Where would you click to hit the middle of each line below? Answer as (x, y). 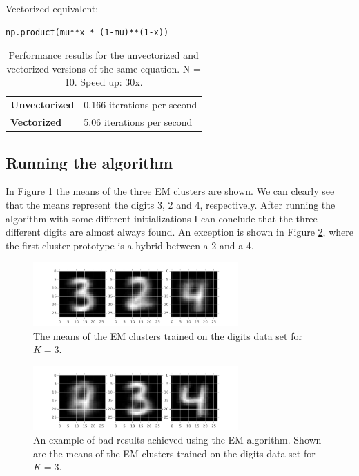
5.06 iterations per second (138, 122)
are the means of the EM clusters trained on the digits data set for (174, 453)
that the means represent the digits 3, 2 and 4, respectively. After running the (171, 204)
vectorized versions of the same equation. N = (104, 68)
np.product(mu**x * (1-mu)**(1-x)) (87, 32)
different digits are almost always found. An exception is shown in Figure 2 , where (179, 232)
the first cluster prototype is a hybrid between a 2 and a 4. (130, 245)
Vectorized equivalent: (52, 8)
